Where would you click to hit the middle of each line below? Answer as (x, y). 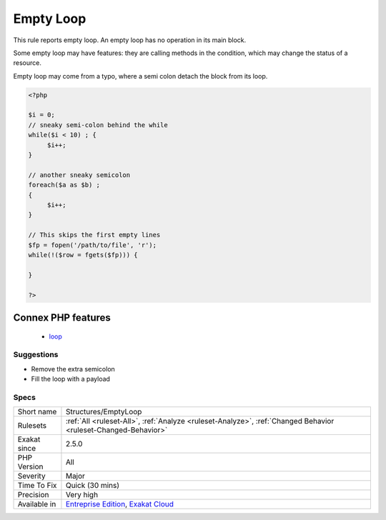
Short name (37, 412)
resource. (28, 63)
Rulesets (32, 426)
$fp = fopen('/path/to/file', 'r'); (93, 245)
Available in (37, 504)
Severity (31, 476)
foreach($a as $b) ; (64, 185)
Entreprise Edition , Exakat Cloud (120, 504)
